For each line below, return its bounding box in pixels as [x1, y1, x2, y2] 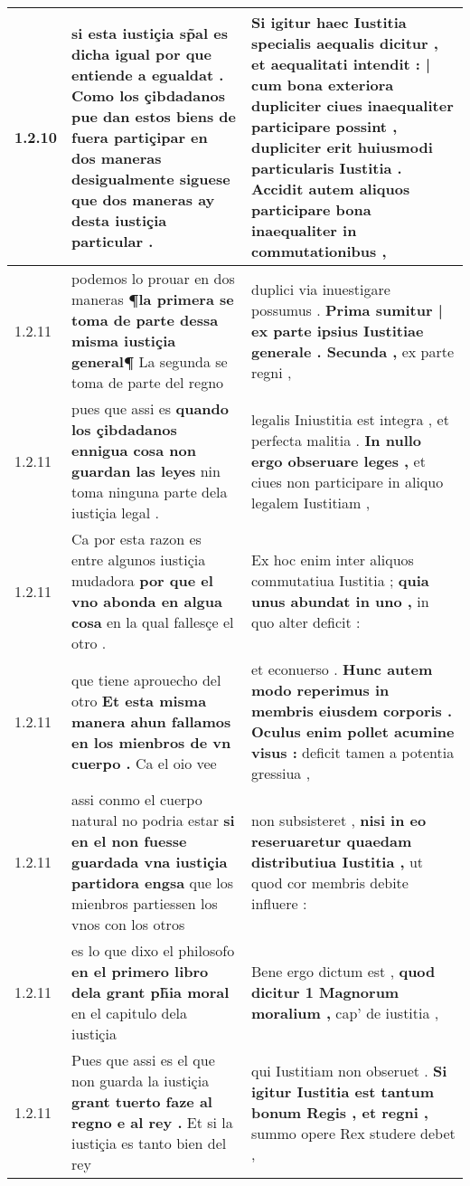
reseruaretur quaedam [250, 830, 412, 851]
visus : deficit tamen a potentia [250, 742, 455, 763]
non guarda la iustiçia [71, 1070, 210, 1091]
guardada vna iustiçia [71, 851, 228, 872]
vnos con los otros [71, 914, 185, 935]
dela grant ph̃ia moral [71, 982, 230, 1002]
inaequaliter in [250, 220, 357, 241]
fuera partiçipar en [71, 126, 208, 147]
